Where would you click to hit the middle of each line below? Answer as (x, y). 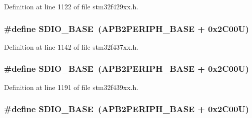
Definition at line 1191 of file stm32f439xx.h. (71, 87)
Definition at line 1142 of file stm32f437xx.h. (71, 46)
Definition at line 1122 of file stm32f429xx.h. (71, 6)
